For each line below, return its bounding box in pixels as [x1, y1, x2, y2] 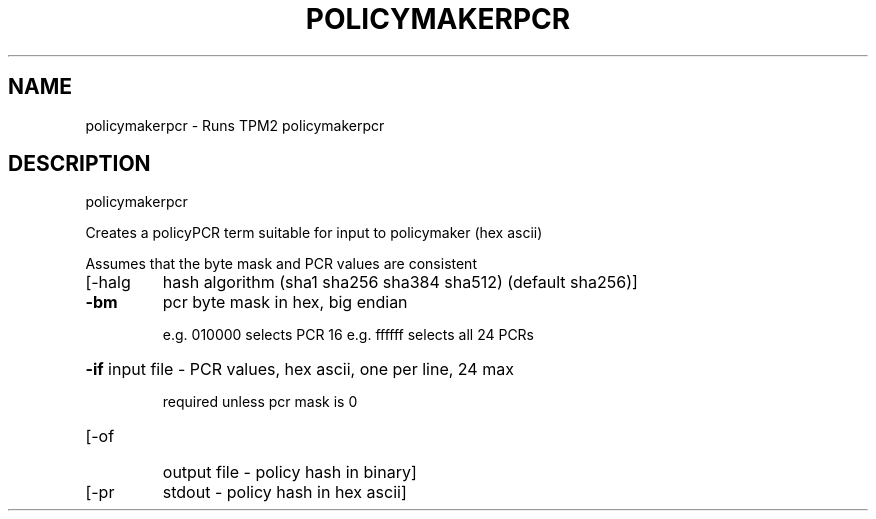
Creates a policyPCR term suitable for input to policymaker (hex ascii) [85, 224, 543, 242]
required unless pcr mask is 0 [162, 393, 358, 411]
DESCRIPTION [8, 151, 151, 177]
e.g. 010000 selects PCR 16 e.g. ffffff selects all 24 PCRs [162, 326, 535, 344]
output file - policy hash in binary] [162, 462, 417, 483]
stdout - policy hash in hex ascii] [162, 482, 407, 503]
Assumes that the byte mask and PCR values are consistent [85, 255, 477, 273]
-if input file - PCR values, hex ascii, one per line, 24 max [85, 359, 514, 380]
